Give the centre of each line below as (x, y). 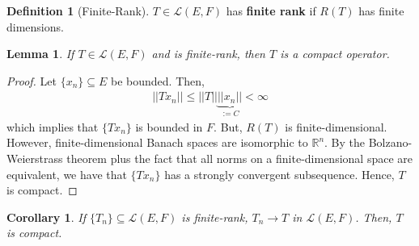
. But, (228, 126)
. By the (345, 142)
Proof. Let (32, 80)
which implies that (53, 126)
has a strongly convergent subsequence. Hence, (279, 174)
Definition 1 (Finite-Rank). (78, 10)
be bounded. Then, (157, 80)
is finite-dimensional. (336, 126)
